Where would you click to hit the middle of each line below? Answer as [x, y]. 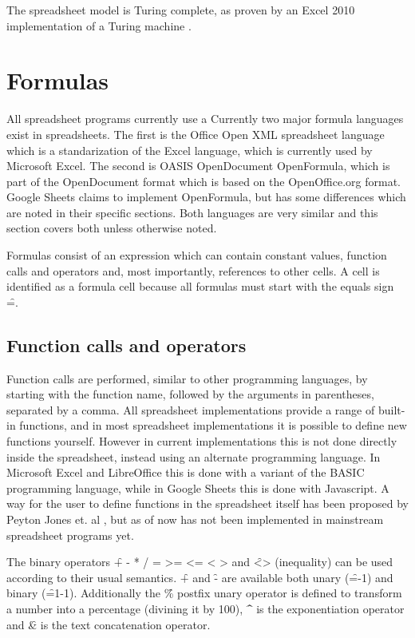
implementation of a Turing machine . [99, 25]
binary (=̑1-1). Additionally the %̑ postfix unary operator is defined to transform [204, 593]
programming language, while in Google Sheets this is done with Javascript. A [198, 487]
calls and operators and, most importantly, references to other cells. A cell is [193, 270]
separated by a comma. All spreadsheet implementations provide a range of [191, 409]
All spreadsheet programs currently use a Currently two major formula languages [205, 119]
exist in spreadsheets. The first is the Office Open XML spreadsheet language [196, 134]
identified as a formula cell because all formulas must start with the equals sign [200, 286]
